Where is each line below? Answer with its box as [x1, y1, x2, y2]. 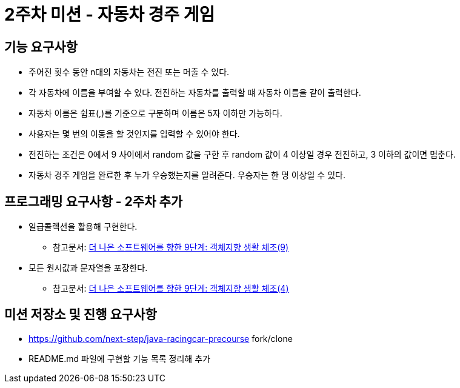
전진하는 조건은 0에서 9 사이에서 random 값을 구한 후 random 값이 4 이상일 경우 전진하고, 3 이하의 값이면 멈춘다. [28, 149, 456, 160]
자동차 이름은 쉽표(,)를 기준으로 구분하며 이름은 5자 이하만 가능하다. [28, 108, 282, 119]
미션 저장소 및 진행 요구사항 [4, 307, 157, 323]
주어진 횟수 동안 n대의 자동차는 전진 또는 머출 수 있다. [28, 67, 230, 78]
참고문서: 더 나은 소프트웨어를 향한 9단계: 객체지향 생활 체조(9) [53, 242, 289, 253]
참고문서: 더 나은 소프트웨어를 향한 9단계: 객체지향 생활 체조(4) [53, 283, 289, 294]
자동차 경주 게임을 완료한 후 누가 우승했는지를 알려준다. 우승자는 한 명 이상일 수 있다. [28, 170, 345, 181]
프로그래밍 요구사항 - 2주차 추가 [4, 193, 183, 209]
